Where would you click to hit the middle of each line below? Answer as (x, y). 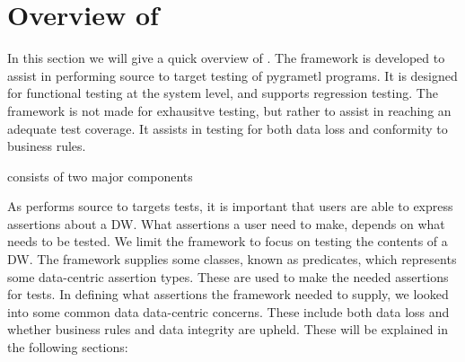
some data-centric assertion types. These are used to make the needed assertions (228, 276)
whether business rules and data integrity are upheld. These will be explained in (228, 329)
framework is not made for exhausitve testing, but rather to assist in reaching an (229, 110)
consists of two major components (100, 176)
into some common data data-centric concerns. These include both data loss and (228, 311)
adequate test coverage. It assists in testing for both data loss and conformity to (228, 128)
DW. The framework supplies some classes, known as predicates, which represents (232, 259)
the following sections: (68, 347)
